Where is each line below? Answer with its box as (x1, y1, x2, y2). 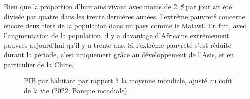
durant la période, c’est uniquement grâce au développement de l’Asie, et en (4, 49, 234, 59)
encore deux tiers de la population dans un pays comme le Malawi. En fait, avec (4, 21, 246, 31)
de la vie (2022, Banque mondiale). (24, 85, 129, 95)
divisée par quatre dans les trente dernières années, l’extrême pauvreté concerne (4, 11, 245, 21)
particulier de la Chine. (4, 59, 74, 69)
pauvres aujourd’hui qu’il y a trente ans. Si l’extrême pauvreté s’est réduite (4, 40, 232, 50)
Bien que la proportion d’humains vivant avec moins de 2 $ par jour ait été (4, 1, 232, 11)
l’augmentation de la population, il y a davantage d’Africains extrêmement (4, 30, 229, 40)
